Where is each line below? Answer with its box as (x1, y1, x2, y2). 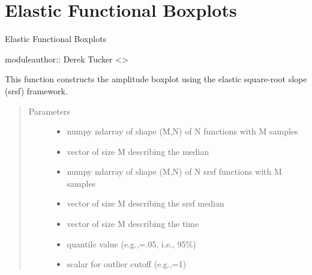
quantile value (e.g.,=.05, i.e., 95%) (67, 237, 196, 250)
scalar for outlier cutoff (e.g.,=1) (67, 258, 187, 270)
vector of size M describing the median (67, 145, 209, 157)
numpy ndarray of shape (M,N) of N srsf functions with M (67, 165, 282, 178)
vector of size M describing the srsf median (67, 197, 224, 210)
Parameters (28, 104, 70, 117)
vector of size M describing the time (67, 217, 199, 230)
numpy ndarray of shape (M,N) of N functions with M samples (67, 125, 298, 137)
